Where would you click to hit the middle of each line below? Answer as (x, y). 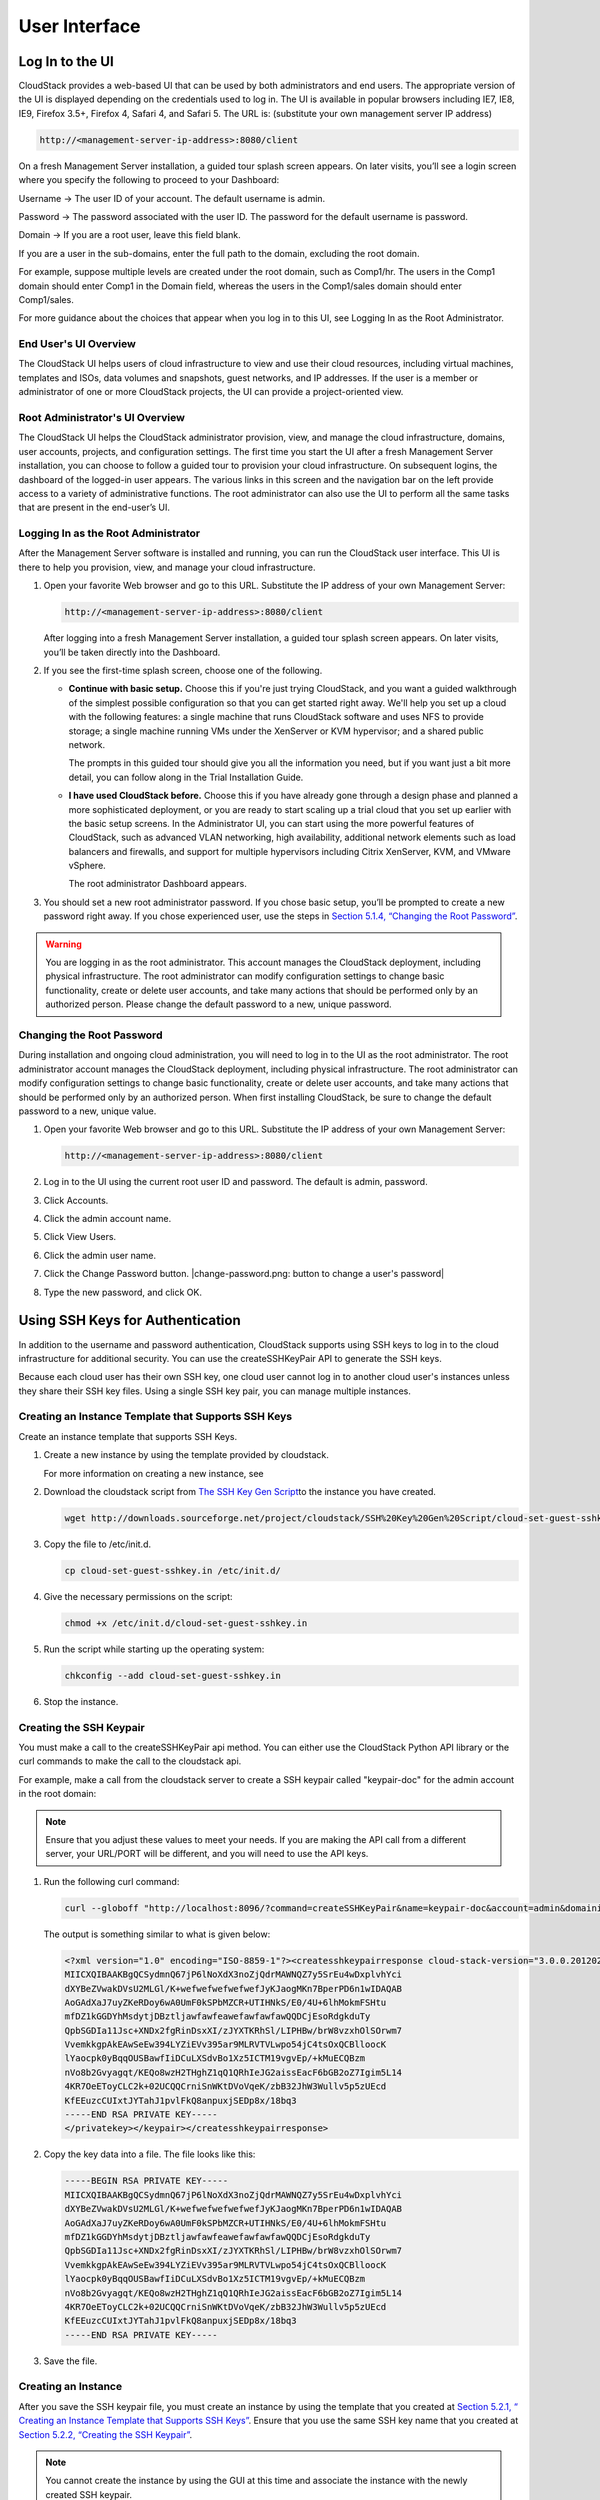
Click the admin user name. (100, 1255)
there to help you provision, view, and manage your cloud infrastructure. (167, 567)
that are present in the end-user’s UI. (94, 507)
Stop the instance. (81, 1701)
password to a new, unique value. (87, 1111)
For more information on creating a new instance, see (153, 1473)
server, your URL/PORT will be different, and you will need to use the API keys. (207, 1854)
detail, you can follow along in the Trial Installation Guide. (186, 777)
